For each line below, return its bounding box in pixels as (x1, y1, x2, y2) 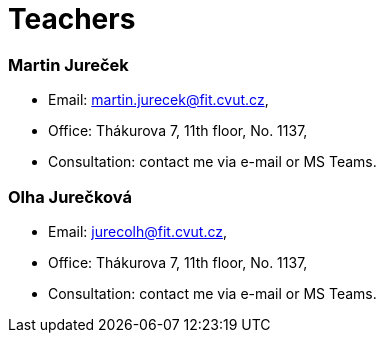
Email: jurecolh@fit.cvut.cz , (48, 222, 227, 240)
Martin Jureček (8, 54, 129, 75)
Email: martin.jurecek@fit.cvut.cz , (48, 91, 269, 109)
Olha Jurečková (8, 186, 132, 207)
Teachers (8, 2, 136, 36)
